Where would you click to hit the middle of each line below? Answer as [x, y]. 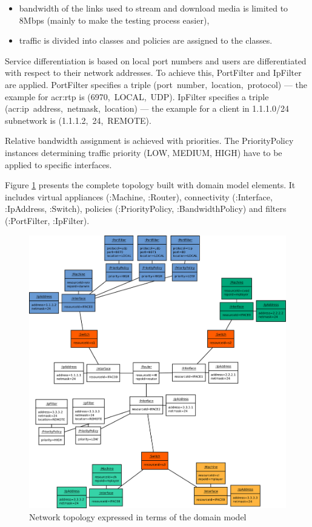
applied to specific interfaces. [58, 164]
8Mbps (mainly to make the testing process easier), [114, 20]
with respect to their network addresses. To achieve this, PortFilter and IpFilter [153, 73]
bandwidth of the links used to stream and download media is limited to [154, 8]
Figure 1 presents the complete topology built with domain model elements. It [150, 185]
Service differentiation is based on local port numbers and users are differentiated [156, 60]
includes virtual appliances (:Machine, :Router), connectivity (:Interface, [139, 196]
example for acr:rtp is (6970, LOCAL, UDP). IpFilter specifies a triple [137, 96]
